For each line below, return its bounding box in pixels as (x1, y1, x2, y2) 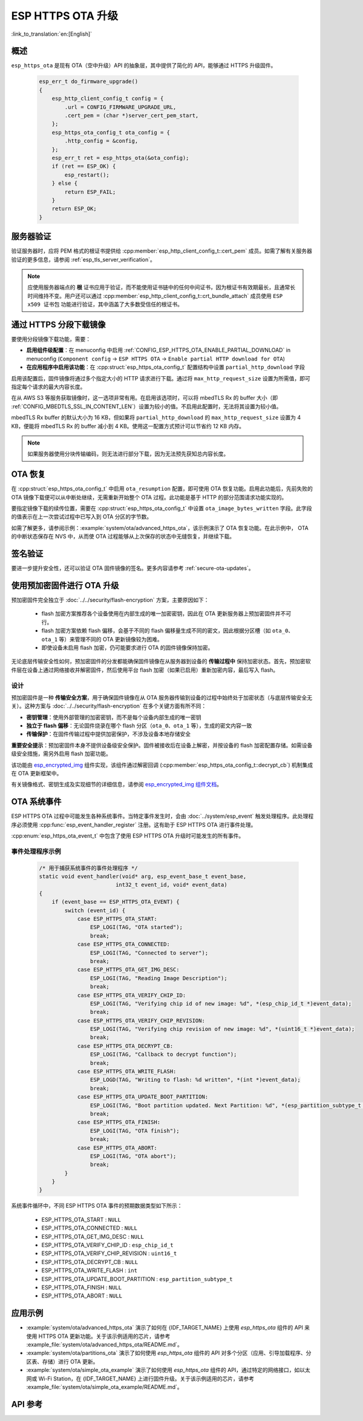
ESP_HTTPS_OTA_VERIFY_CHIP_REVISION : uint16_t (41, 1250, 177, 1257)
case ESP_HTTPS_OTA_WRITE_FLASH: (77, 1068, 177, 1075)
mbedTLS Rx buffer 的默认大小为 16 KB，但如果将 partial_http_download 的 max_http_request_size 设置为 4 (11, 414, 301, 421)
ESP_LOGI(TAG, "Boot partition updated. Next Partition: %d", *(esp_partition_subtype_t (90, 1102, 361, 1108)
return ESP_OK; (51, 205, 97, 212)
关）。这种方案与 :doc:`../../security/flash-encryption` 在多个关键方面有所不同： (11, 703, 207, 710)
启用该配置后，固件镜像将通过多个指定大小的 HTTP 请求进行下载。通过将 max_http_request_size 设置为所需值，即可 (11, 374, 311, 382)
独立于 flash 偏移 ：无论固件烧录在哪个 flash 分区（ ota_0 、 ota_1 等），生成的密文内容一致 (26, 722, 252, 729)
